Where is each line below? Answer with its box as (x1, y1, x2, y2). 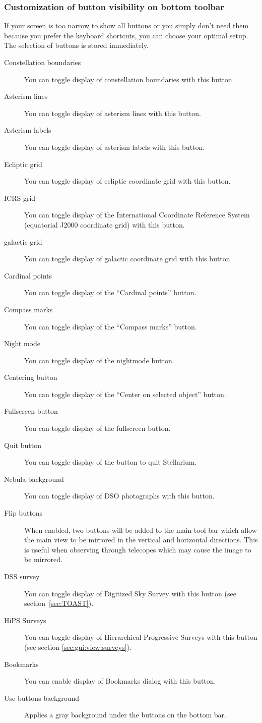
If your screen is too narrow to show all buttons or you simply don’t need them (4, 20, 249, 31)
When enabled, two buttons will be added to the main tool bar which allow (24, 524, 257, 535)
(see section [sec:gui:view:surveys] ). (24, 641, 132, 652)
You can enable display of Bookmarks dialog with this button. (24, 676, 216, 686)
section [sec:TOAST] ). (24, 598, 94, 608)
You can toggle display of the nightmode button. (24, 355, 174, 365)
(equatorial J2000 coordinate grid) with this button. (24, 219, 185, 230)
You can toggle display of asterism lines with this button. (24, 107, 201, 118)
